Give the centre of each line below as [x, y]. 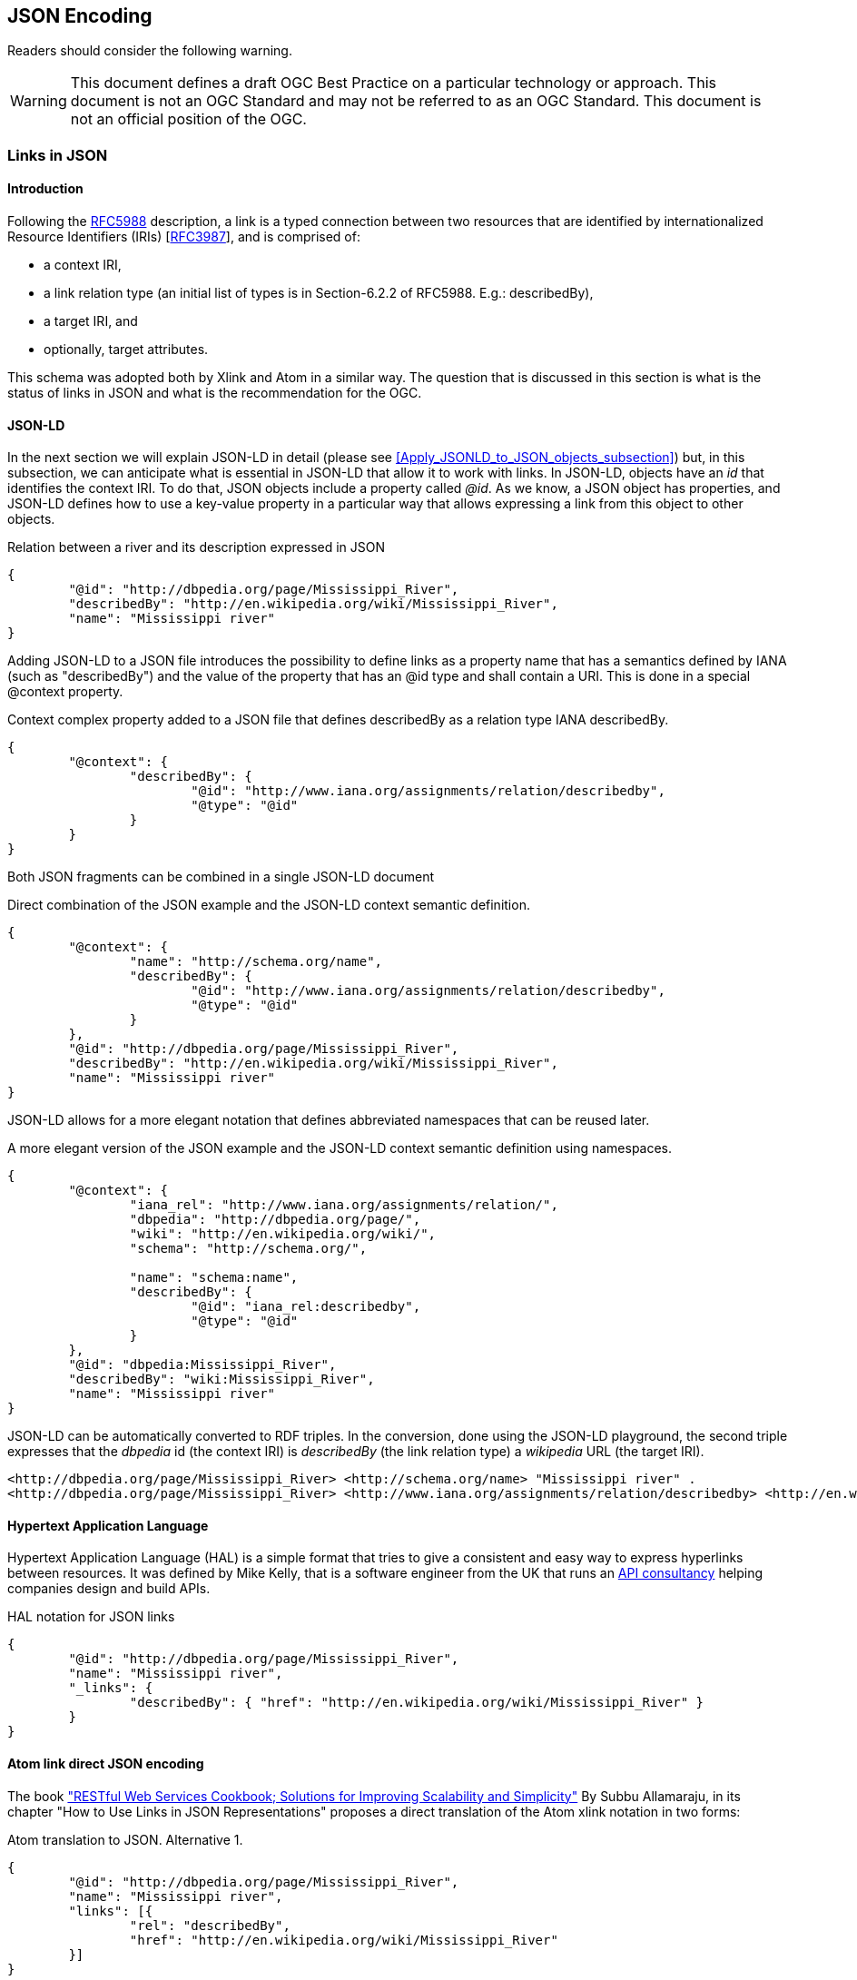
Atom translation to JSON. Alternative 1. [125, 1839]
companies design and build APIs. [109, 1589]
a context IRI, [83, 265]
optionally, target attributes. [126, 350]
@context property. [65, 692]
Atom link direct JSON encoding [106, 1764]
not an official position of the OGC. [188, 119]
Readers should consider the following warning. [150, 51]
